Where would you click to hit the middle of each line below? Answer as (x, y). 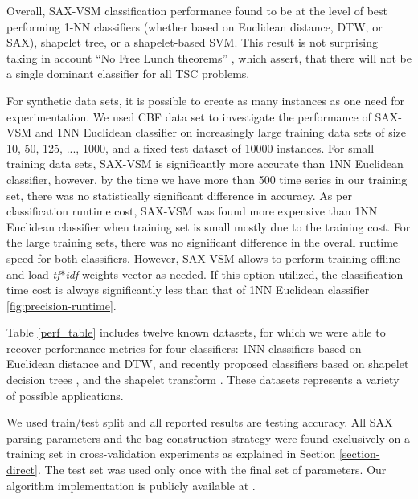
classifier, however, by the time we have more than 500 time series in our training (207, 179)
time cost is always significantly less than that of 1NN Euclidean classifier (188, 290)
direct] (22, 470)
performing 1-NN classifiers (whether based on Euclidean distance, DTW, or (195, 26)
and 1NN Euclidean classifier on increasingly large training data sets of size (221, 132)
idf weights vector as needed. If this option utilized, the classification (234, 274)
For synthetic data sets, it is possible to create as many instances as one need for (205, 100)
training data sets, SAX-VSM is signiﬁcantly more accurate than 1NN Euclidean (205, 164)
